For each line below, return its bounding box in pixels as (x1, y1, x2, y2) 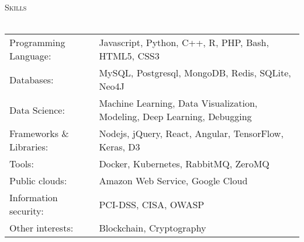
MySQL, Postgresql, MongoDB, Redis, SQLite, (99, 66, 291, 80)
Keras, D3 (99, 140, 140, 154)
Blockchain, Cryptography (99, 221, 206, 235)
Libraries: (9, 140, 49, 154)
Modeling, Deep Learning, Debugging (99, 110, 252, 124)
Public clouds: (9, 174, 67, 188)
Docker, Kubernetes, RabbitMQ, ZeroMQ (99, 157, 270, 171)
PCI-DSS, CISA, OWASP (99, 197, 205, 211)
